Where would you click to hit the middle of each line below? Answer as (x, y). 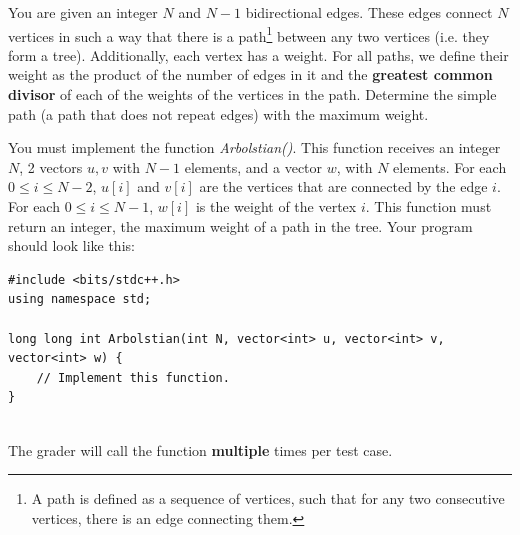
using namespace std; (80, 299)
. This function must (428, 206)
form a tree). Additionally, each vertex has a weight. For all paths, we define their (258, 54)
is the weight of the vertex (276, 206)
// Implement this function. (133, 377)
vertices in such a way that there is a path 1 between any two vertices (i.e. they (249, 34)
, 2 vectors (51, 166)
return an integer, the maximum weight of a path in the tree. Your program (240, 225)
